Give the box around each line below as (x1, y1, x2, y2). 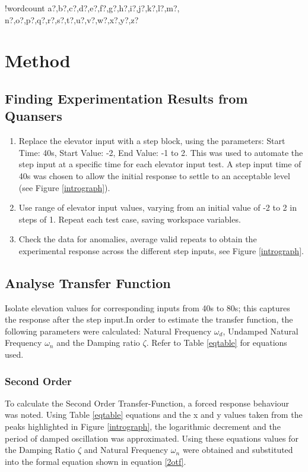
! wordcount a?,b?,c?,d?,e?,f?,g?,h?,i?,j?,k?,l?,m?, (5, 2, 180, 14)
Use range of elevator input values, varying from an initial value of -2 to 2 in (18, 201, 297, 214)
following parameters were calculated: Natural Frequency (5, 324, 212, 337)
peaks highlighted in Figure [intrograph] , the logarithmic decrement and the (5, 420, 281, 433)
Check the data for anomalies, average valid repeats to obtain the (18, 233, 257, 245)
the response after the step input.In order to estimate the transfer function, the (5, 313, 293, 326)
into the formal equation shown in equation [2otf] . (5, 455, 186, 467)
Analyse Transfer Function (5, 273, 171, 292)
